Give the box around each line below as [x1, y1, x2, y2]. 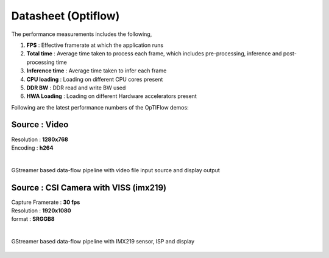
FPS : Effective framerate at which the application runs [26, 41, 164, 49]
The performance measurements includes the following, [11, 30, 152, 38]
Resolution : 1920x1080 [11, 207, 71, 214]
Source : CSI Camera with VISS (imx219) [11, 183, 167, 193]
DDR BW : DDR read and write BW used [26, 84, 126, 91]
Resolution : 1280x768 [11, 136, 68, 143]
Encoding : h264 [11, 144, 54, 152]
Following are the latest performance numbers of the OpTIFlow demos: [11, 103, 189, 111]
